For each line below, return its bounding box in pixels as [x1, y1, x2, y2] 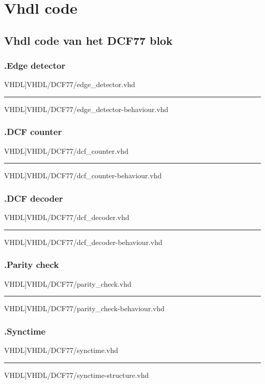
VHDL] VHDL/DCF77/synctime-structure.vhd [4, 369, 149, 380]
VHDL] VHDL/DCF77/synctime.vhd [4, 345, 118, 355]
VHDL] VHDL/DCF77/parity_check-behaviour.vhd [4, 303, 165, 314]
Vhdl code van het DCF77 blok [4, 32, 173, 48]
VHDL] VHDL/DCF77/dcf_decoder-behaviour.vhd [4, 236, 163, 247]
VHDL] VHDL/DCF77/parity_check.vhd [4, 278, 131, 289]
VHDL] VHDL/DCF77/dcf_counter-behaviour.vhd [4, 170, 162, 181]
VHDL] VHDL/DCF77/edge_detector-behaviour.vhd [4, 103, 169, 114]
